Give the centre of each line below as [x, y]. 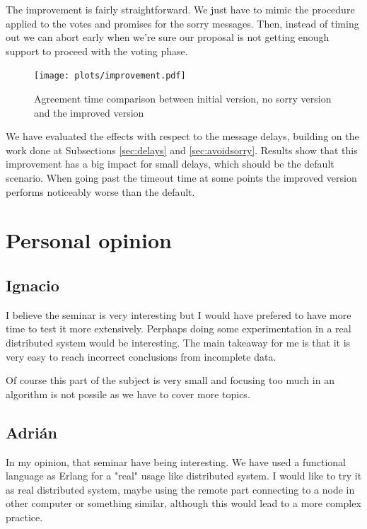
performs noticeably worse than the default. [100, 191]
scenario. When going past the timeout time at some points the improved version [181, 178]
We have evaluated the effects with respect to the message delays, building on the [182, 136]
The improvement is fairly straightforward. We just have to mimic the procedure [180, 9]
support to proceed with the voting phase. [97, 51]
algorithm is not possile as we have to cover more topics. [128, 394]
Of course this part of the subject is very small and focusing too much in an [170, 380]
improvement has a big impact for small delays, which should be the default [170, 164]
